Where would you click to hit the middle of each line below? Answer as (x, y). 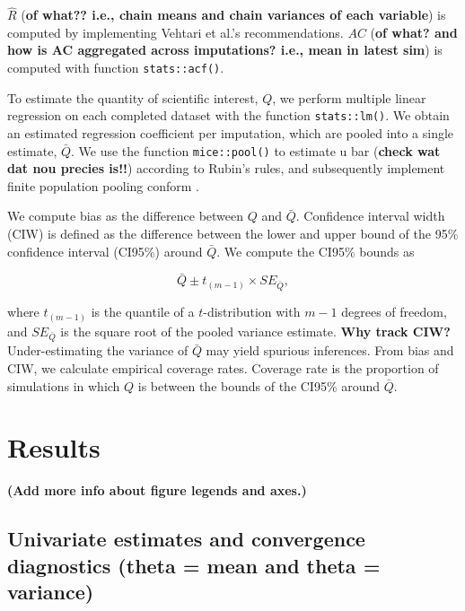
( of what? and (414, 32)
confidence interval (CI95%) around (105, 251)
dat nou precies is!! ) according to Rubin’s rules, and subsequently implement (226, 168)
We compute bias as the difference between (126, 216)
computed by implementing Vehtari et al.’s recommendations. (175, 32)
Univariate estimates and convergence (186, 539)
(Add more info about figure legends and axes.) (157, 490)
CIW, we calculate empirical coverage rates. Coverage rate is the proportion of (223, 367)
